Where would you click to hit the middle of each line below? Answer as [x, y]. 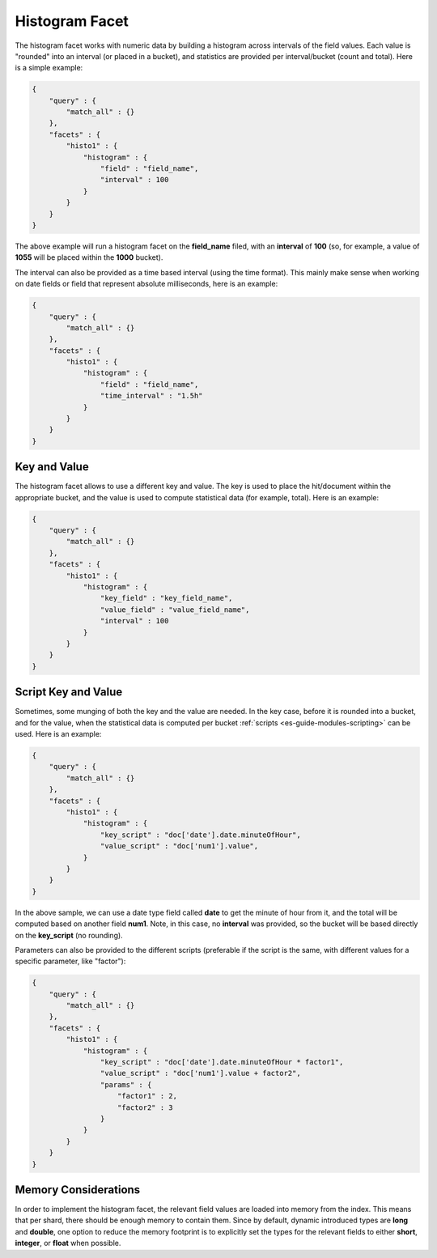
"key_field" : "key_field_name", [166, 598]
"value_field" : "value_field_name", [175, 610]
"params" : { [126, 1084]
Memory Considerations [78, 1190]
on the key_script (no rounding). [69, 935]
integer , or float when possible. [68, 1243]
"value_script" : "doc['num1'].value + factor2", [200, 1073]
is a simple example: [49, 68]
